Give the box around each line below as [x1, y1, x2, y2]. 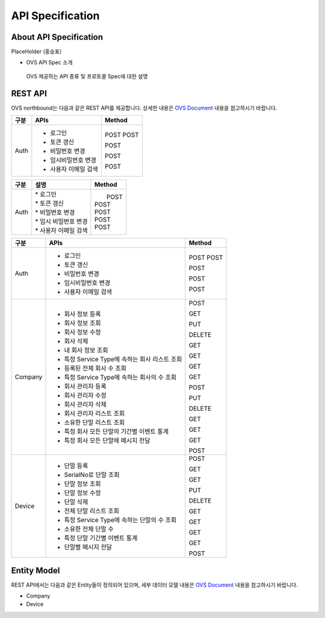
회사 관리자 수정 [64, 392, 107, 400]
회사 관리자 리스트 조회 [64, 410, 125, 418]
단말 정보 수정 [64, 488, 101, 497]
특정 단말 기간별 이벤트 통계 [64, 534, 138, 542]
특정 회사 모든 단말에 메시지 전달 [64, 437, 150, 445]
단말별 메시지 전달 [64, 543, 113, 551]
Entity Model [11, 565, 60, 575]
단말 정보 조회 [64, 479, 101, 488]
